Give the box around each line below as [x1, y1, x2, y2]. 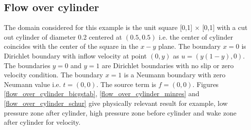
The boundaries [4, 60, 50, 70]
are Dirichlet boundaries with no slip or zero [101, 60, 234, 70]
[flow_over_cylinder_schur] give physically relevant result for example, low [4, 98, 228, 108]
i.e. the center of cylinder [159, 31, 233, 42]
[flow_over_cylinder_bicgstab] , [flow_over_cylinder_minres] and [4, 88, 200, 99]
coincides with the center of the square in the [4, 41, 138, 51]
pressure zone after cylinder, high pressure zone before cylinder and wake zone [4, 107, 236, 117]
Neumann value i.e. [4, 79, 61, 89]
